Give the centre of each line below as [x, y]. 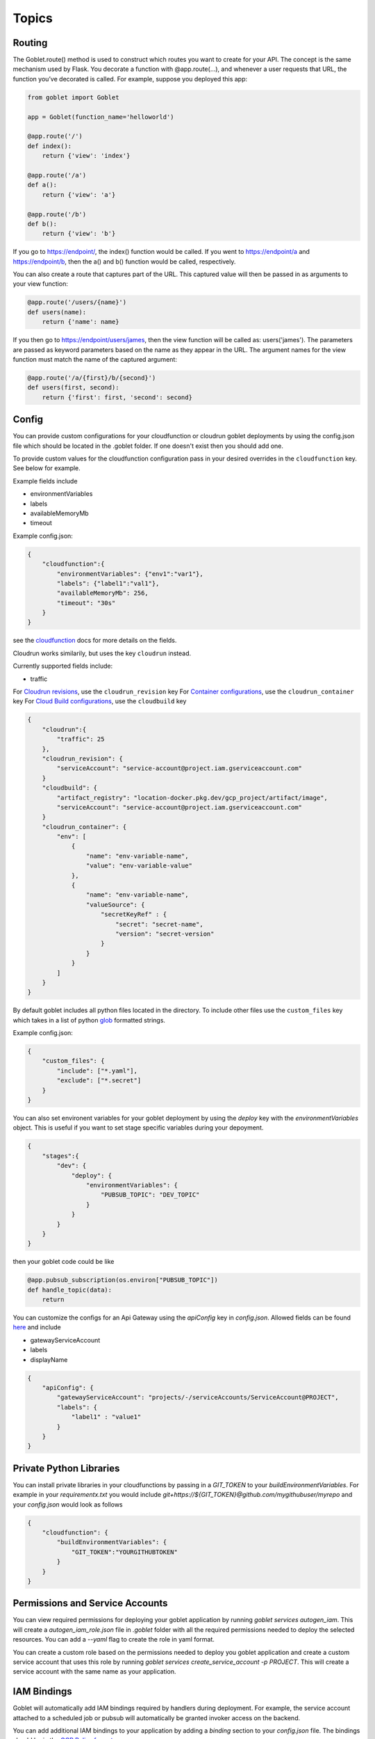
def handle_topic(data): [70, 1290]
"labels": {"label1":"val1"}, [108, 583]
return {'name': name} [81, 322]
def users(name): [57, 312]
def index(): [50, 146]
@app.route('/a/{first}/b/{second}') [92, 378]
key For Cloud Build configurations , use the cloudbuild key [100, 701]
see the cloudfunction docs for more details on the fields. [95, 641]
